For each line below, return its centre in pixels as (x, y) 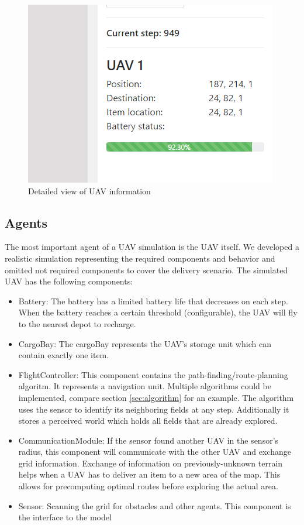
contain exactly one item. (64, 355)
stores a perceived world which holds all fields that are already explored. (148, 421)
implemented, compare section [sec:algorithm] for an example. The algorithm (156, 397)
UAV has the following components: (69, 281)
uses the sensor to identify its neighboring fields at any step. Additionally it (154, 409)
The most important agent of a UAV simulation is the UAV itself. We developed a (152, 247)
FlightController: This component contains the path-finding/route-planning (153, 374)
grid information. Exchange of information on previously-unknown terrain (151, 463)
